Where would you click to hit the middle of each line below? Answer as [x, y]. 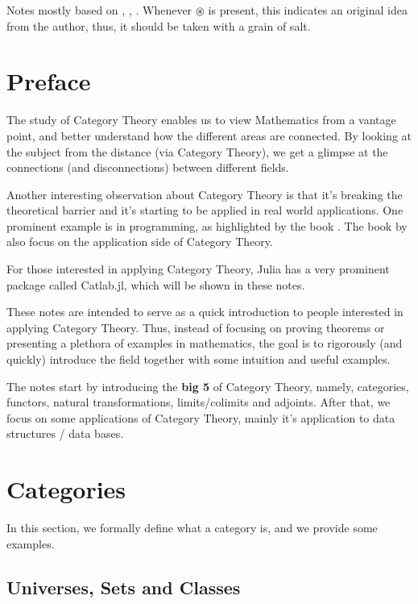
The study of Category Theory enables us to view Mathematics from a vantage [201, 120]
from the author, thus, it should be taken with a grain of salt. [159, 25]
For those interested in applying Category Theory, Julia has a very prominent [198, 269]
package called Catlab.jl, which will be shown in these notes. [156, 284]
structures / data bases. [65, 433]
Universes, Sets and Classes [124, 587]
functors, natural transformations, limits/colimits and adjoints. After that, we [199, 402]
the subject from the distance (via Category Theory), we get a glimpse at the [197, 151]
